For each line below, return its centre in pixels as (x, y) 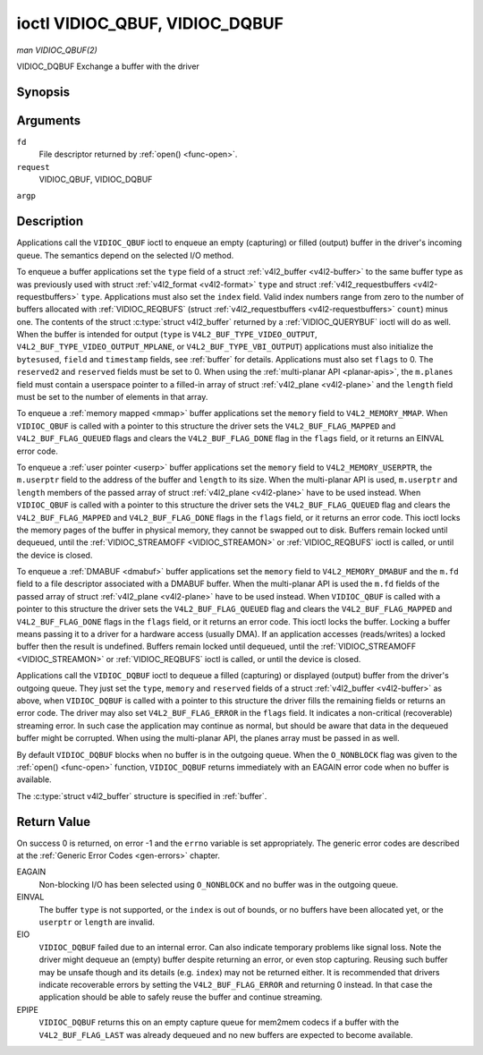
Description (50, 221)
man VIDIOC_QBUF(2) (57, 50)
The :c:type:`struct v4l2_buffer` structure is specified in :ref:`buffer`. (142, 796)
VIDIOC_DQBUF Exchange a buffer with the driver (108, 66)
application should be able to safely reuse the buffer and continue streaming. (181, 997)
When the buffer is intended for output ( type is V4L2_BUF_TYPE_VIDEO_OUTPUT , (167, 335)
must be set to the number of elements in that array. (112, 397)
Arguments (49, 120)
